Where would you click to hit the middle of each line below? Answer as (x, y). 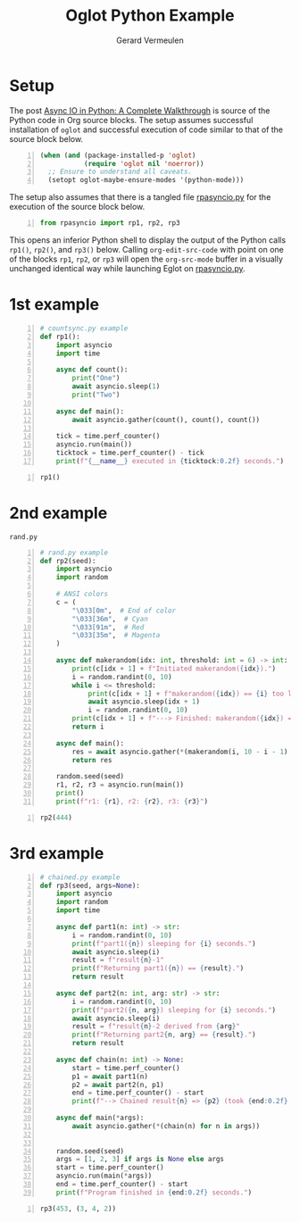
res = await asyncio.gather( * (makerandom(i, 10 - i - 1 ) (180, 752)
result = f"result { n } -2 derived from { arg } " (156, 1027)
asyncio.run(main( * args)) (104, 1176)
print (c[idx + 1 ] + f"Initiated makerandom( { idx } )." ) (174, 669)
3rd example (57, 853)
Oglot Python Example (150, 16)
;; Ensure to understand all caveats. (120, 172)
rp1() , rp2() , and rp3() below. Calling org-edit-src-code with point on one (146, 250)
